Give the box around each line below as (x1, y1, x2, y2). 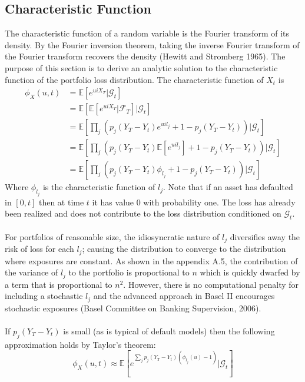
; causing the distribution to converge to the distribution (82, 243, 286, 255)
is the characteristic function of (42, 181, 155, 193)
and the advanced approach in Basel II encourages (93, 290, 275, 302)
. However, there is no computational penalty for (123, 278, 299, 290)
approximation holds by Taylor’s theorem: (5, 338, 156, 350)
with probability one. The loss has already (143, 195, 296, 208)
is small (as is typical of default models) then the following (63, 324, 275, 337)
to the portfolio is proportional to (68, 266, 190, 278)
